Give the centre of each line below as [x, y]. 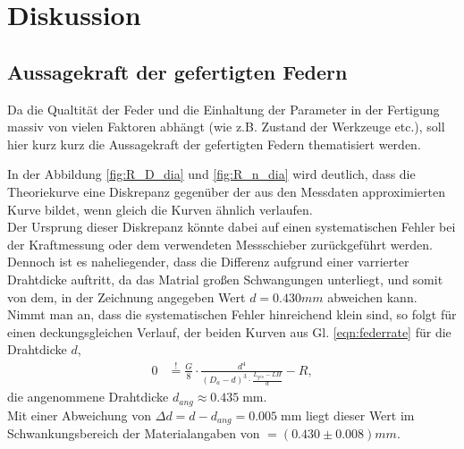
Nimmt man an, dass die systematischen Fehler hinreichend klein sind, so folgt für [232, 314]
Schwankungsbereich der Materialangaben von [134, 433]
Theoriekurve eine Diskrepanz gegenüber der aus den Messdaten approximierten [226, 191]
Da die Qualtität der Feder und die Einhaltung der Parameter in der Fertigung [224, 109]
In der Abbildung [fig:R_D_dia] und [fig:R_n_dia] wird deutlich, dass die [211, 174]
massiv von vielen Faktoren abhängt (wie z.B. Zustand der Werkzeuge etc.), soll [226, 127]
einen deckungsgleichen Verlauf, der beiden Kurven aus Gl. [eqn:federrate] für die [229, 331]
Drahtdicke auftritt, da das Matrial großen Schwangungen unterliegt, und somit [225, 279]
